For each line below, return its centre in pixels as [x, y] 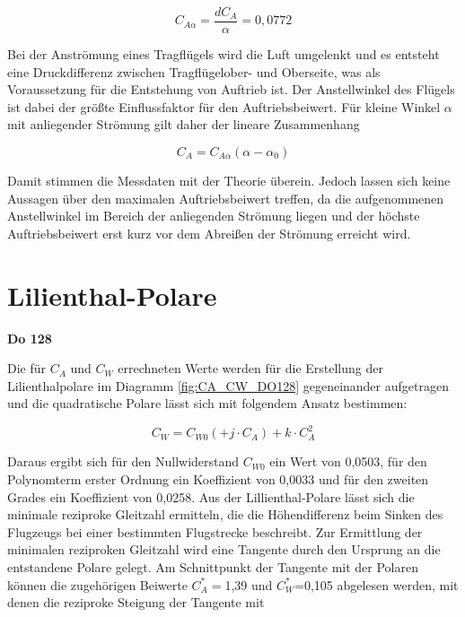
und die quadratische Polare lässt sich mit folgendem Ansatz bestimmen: [207, 403]
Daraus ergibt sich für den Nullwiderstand [123, 461]
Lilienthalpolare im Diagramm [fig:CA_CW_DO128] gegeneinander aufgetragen [228, 385]
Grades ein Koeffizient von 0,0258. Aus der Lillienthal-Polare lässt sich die [211, 496]
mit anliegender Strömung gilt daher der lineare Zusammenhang [184, 124]
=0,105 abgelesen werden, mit [377, 584]
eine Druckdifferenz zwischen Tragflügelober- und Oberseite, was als [194, 71]
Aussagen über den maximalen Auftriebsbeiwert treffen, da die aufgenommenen [226, 198]
